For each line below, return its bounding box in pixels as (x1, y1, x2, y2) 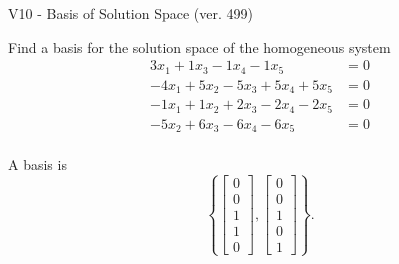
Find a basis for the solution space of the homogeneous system (8, 36, 391, 57)
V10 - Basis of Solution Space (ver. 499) (8, 3, 253, 23)
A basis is (8, 154, 67, 175)
